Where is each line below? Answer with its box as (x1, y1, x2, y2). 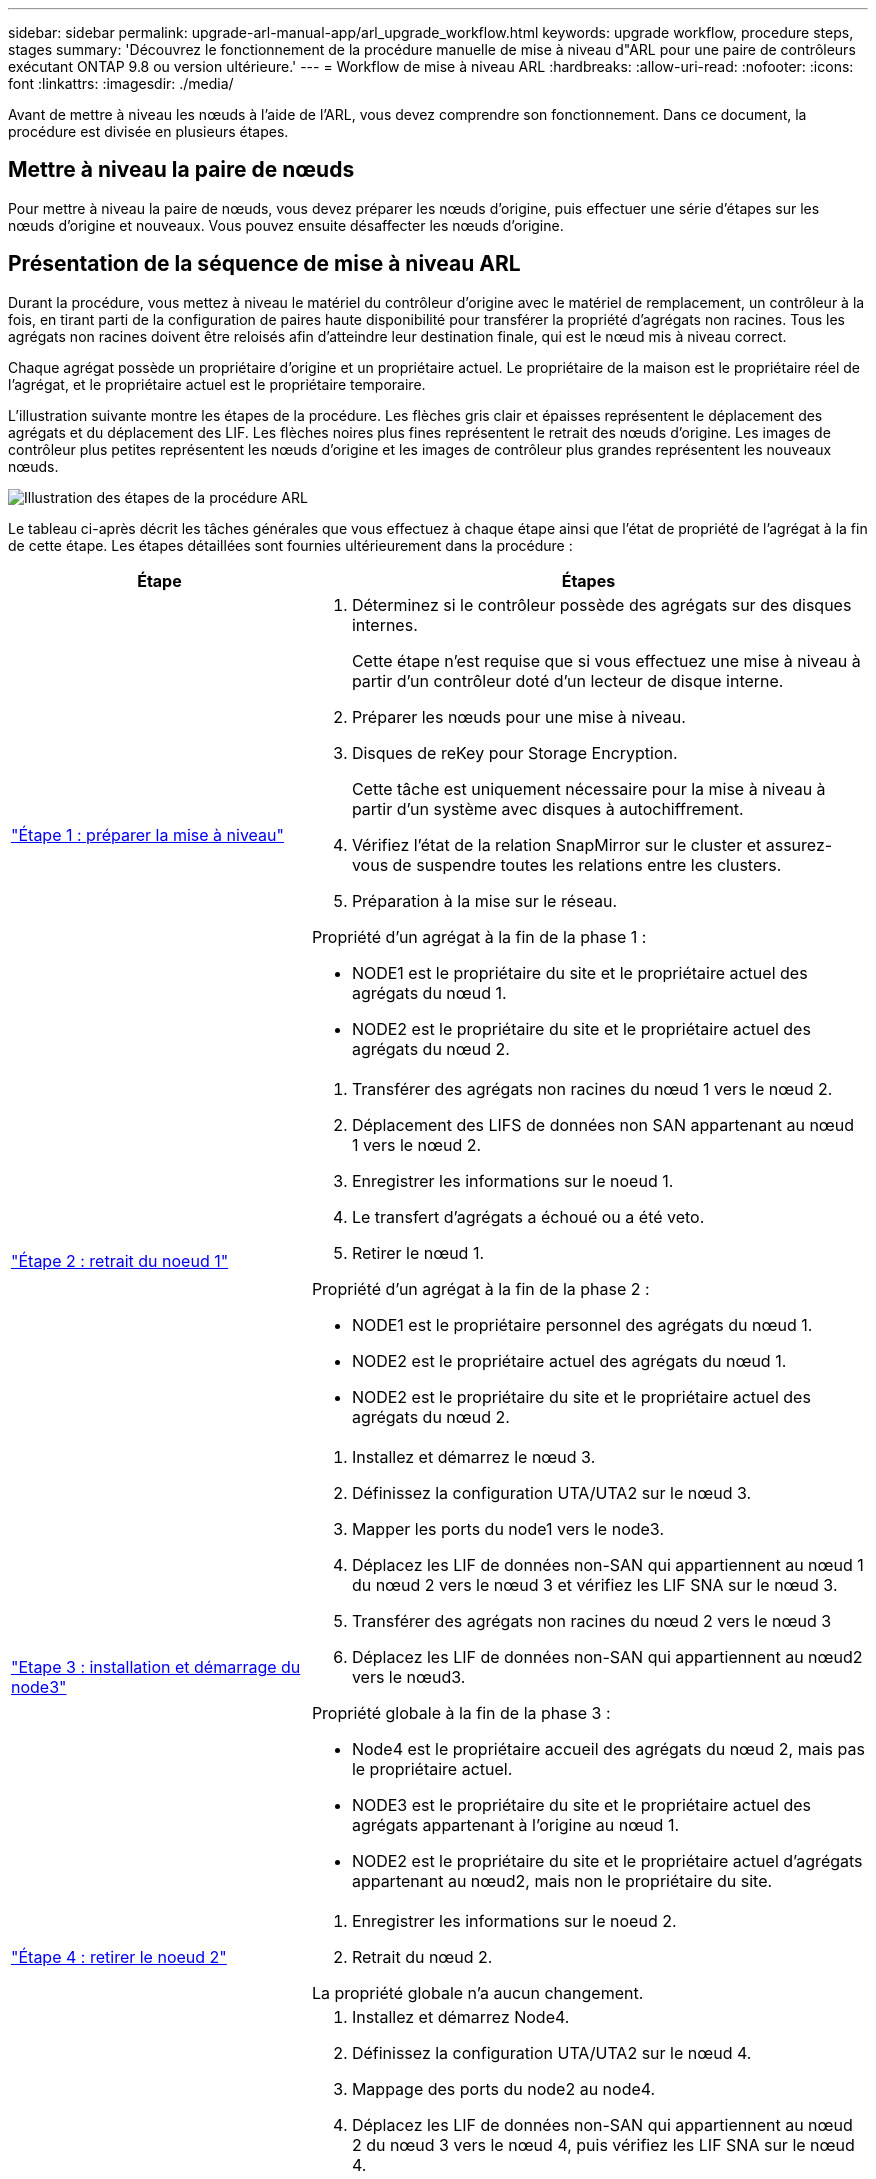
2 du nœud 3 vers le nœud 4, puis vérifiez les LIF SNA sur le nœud (351, 2134, 855, 2155)
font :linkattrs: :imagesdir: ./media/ (8, 75, 234, 92)
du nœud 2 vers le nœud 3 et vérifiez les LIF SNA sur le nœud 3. (351, 1574, 838, 1595)
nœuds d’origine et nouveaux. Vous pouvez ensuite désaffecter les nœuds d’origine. (8, 216, 564, 234)
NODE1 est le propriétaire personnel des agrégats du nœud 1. (351, 1314, 813, 1335)
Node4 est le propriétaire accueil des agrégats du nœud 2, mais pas (351, 1738, 865, 1759)
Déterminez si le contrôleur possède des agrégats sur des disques (351, 594, 852, 615)
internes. (351, 614, 418, 635)
